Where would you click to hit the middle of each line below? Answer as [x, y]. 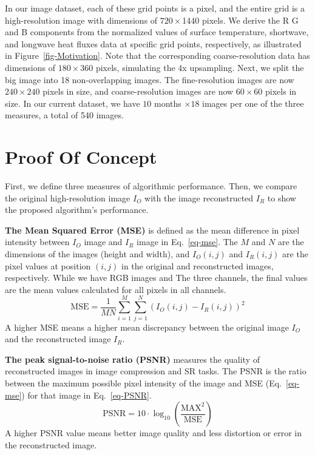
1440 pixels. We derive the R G [240, 20]
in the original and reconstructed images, [197, 265]
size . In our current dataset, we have [73, 103]
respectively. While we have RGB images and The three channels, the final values [156, 278]
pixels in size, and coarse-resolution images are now [138, 91]
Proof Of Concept [81, 157]
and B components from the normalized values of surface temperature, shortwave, [157, 32]
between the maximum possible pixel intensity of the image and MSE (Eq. [144, 383]
